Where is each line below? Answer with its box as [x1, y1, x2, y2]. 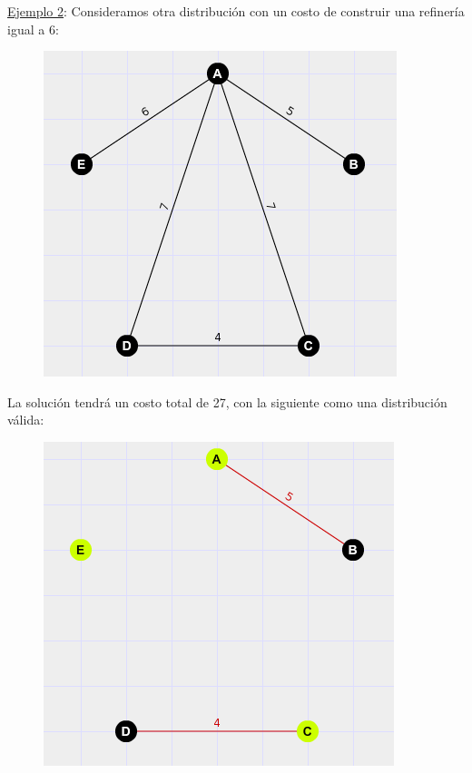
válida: [7, 410, 44, 429]
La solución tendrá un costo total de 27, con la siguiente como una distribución [7, 392, 447, 411]
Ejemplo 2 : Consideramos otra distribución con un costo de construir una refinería [7, 2, 465, 20]
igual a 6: [7, 19, 59, 38]
